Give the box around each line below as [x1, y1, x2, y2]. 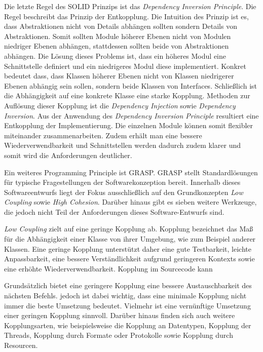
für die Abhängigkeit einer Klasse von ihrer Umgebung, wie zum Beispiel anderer [4, 233, 256, 244]
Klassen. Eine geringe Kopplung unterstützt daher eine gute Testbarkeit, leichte [4, 243, 251, 254]
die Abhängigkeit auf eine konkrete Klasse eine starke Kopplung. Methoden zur [4, 90, 250, 101]
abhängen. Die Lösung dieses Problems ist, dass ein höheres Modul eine [4, 50, 226, 61]
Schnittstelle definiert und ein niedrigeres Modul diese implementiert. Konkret [4, 60, 247, 71]
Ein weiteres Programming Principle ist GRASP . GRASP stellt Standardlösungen [4, 167, 258, 177]
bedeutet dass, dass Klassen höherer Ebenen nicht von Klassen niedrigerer [4, 70, 234, 81]
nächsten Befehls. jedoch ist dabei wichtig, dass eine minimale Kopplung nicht [4, 290, 247, 301]
